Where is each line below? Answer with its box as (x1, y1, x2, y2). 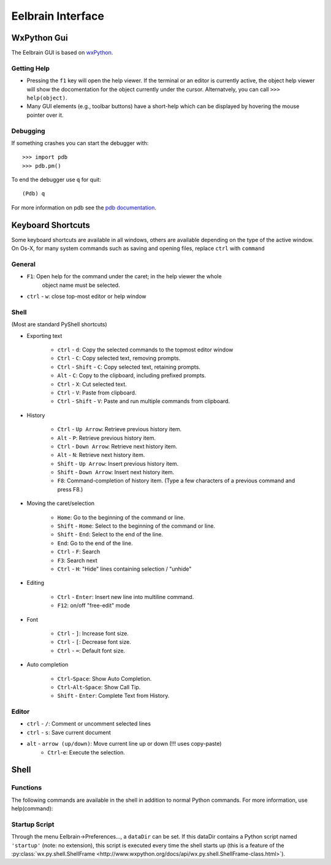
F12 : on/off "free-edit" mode (57, 602, 131, 609)
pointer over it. (26, 111, 64, 119)
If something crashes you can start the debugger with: (11, 139, 149, 147)
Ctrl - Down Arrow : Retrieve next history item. (57, 442, 178, 450)
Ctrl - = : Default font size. (57, 647, 126, 654)
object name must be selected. (42, 281, 120, 289)
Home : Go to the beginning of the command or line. (57, 514, 185, 521)
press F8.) (57, 485, 83, 493)
